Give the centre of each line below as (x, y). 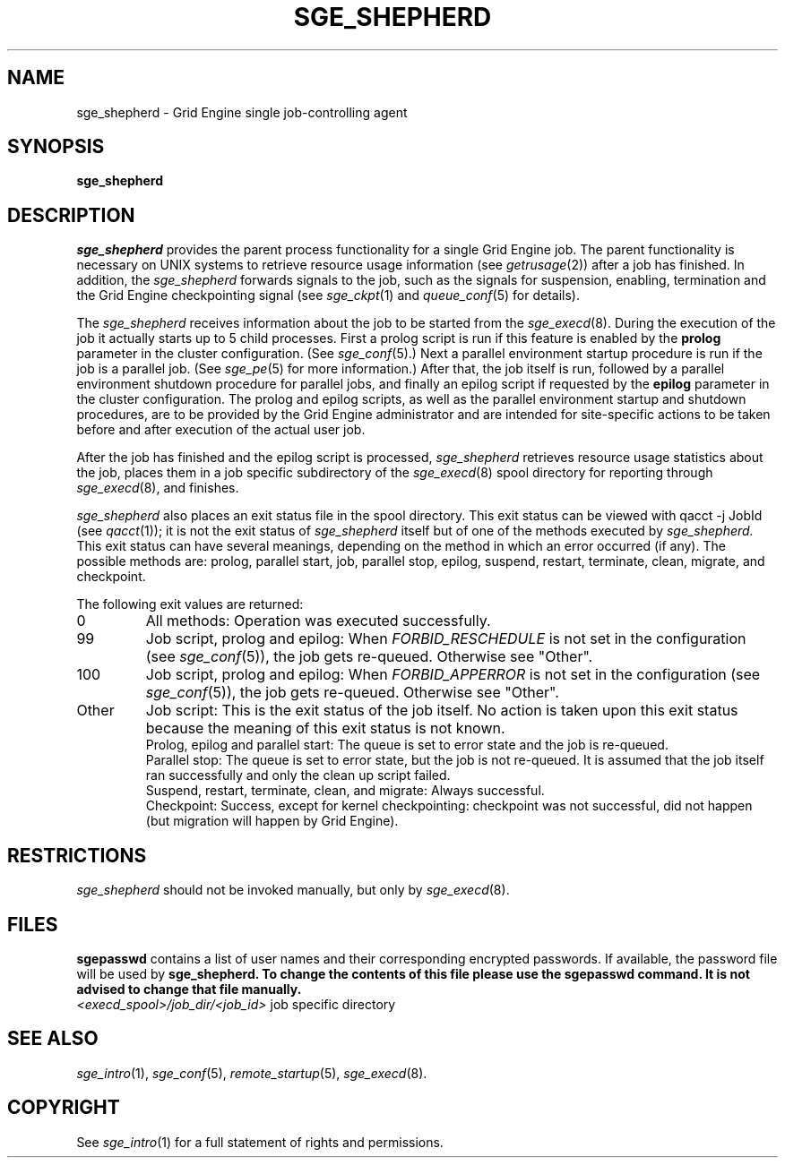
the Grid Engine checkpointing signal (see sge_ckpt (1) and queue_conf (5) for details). (328, 296)
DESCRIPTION (71, 215)
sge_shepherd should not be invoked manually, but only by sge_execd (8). (293, 890)
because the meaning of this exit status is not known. (325, 728)
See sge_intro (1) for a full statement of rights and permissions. (260, 1142)
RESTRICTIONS (77, 855)
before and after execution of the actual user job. (221, 430)
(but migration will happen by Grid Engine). (272, 821)
